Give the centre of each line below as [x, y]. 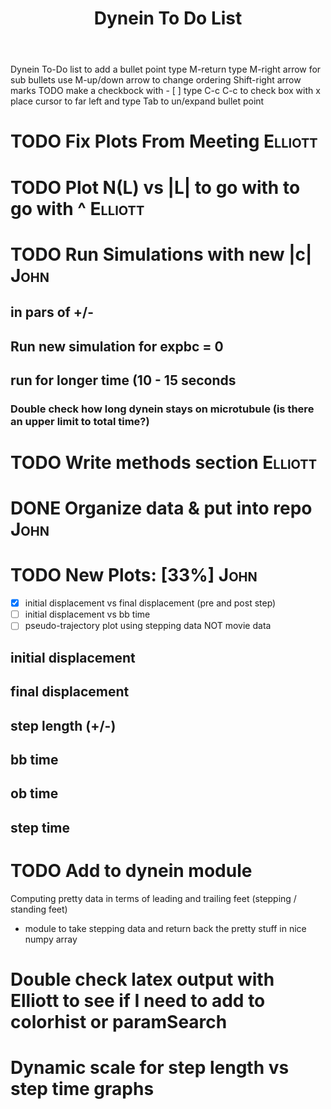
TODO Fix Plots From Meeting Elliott [164, 141]
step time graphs [82, 1089]
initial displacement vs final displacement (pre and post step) [150, 603]
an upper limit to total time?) [80, 421]
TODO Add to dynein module [131, 870]
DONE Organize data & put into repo [161, 508]
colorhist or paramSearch [119, 1021]
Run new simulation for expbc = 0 [117, 346]
